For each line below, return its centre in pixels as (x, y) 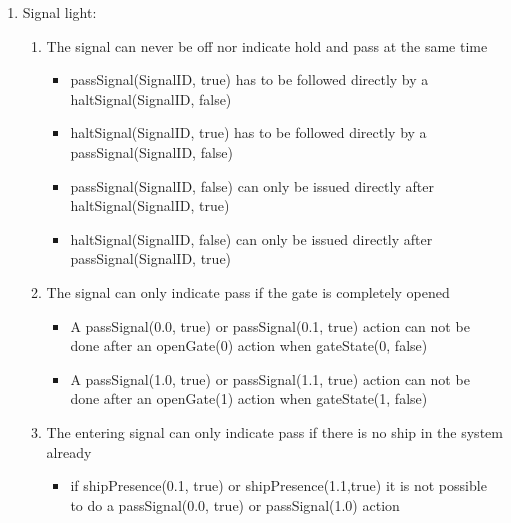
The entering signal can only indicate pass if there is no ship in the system (274, 431)
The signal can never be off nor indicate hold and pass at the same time (267, 45)
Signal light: (59, 12)
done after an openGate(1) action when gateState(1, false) (249, 398)
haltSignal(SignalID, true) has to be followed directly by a (248, 132)
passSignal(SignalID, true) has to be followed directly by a (249, 79)
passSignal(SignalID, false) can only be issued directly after (252, 185)
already (69, 451)
